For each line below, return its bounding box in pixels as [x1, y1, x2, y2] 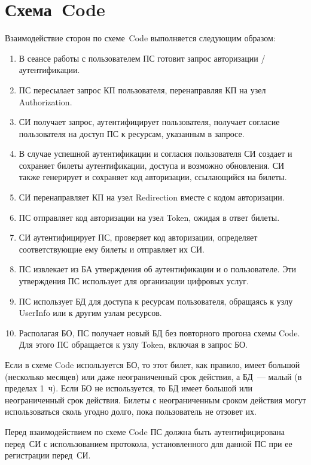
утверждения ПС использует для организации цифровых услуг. [19, 275, 249, 287]
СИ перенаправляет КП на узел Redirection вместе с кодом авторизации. [19, 191, 285, 203]
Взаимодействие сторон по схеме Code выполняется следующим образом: [5, 32, 276, 44]
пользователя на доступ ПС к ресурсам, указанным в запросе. [19, 127, 245, 139]
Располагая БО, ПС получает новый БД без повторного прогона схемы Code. [19, 326, 300, 339]
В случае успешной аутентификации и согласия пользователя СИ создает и [19, 147, 292, 160]
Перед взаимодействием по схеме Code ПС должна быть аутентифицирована [5, 425, 285, 437]
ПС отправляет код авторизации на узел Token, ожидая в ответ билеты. [19, 211, 280, 223]
